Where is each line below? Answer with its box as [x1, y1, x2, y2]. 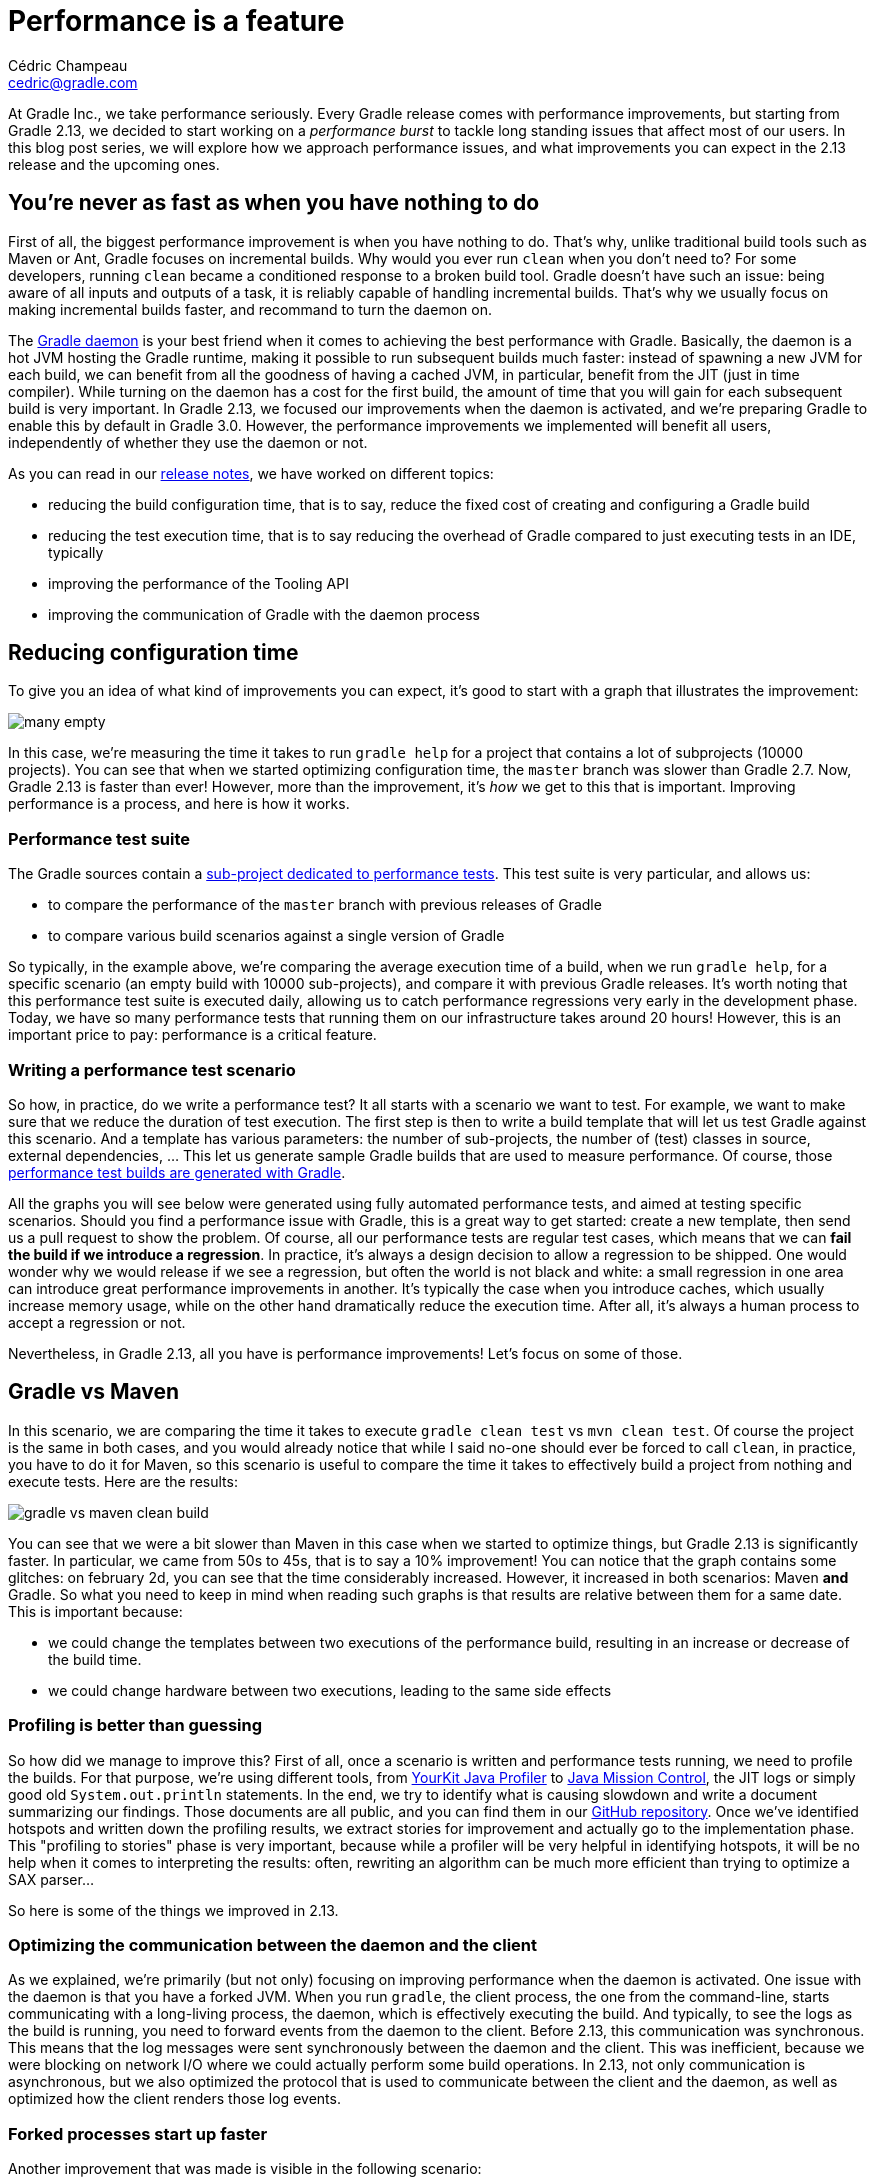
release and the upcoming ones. [8, 155, 220, 173]
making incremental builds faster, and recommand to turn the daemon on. [8, 300, 492, 318]
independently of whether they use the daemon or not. [8, 433, 368, 451]
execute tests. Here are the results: [8, 1472, 238, 1490]
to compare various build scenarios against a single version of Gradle [48, 927, 505, 945]
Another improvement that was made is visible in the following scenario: [8, 2160, 482, 2178]
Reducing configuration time [8, 640, 299, 666]
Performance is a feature [8, 4, 345, 38]
